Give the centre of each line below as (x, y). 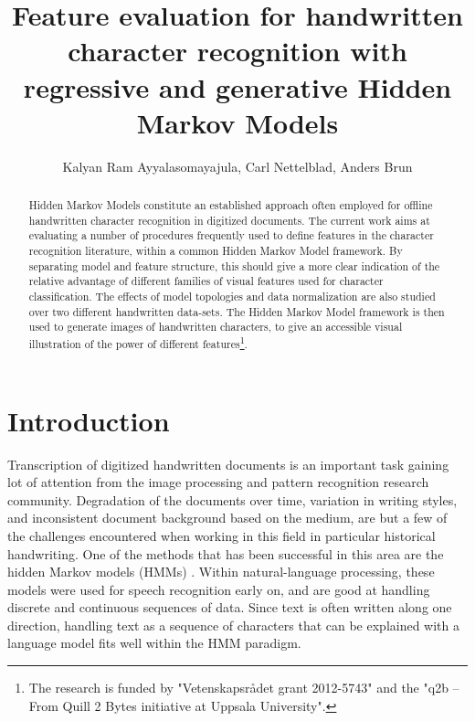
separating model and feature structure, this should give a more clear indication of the (234, 265)
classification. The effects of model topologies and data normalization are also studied (232, 297)
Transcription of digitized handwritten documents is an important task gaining (228, 464)
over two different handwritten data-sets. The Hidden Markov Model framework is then (237, 311)
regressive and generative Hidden (237, 86)
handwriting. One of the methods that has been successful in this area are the (226, 553)
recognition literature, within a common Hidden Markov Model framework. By (216, 251)
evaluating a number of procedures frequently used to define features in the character (231, 235)
